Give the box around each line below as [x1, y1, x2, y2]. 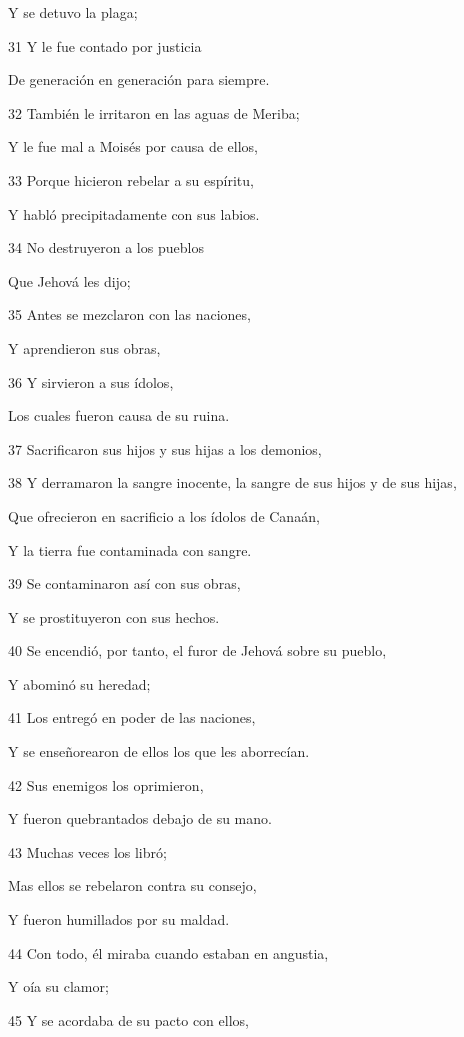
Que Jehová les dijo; [8, 270, 131, 291]
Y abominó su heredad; [8, 673, 151, 694]
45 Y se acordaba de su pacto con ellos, [8, 1009, 249, 1030]
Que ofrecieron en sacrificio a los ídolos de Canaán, [8, 505, 320, 526]
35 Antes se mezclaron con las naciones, [8, 304, 251, 325]
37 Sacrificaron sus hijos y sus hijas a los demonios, [8, 438, 322, 459]
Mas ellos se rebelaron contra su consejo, [8, 875, 257, 896]
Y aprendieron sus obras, [8, 337, 161, 358]
